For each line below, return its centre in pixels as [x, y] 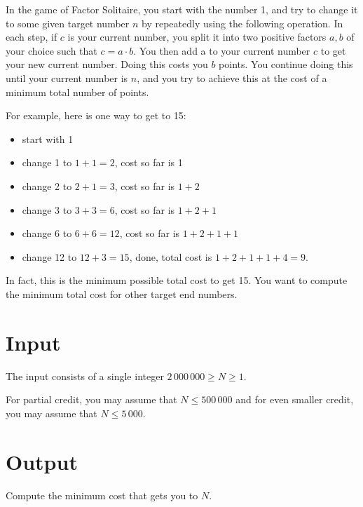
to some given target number [68, 23]
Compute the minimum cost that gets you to [102, 495]
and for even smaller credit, [295, 399]
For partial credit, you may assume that [91, 399]
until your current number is [67, 77]
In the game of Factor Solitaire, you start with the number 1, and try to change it [182, 9]
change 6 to [47, 233]
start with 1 [48, 138]
